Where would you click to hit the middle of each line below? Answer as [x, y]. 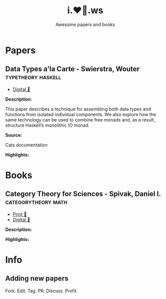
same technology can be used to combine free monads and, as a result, [80, 119]
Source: [14, 135]
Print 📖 [20, 214]
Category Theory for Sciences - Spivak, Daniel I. [83, 194]
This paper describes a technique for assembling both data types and [78, 109]
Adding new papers [37, 278]
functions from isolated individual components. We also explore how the [81, 114]
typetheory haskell [34, 77]
